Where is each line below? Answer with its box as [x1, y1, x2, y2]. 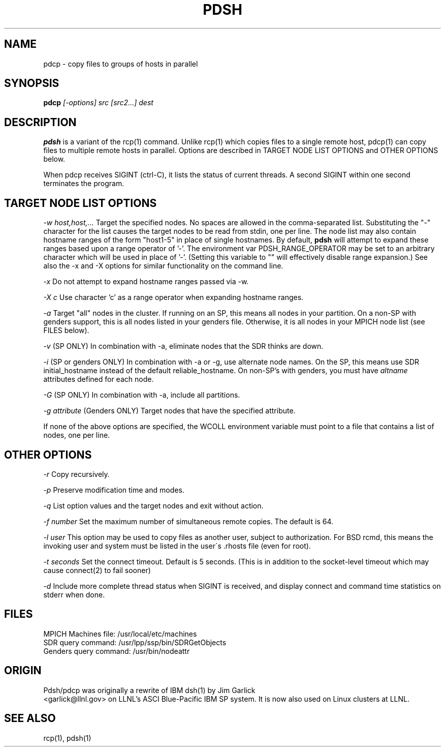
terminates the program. [43, 179, 124, 188]
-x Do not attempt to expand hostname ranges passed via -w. [43, 277, 249, 286]
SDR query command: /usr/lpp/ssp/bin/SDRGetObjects [43, 638, 227, 647]
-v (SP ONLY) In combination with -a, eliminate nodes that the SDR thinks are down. [43, 342, 324, 351]
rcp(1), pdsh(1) [43, 733, 91, 742]
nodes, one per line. [43, 431, 110, 440]
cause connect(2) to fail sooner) [43, 565, 151, 575]
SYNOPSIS [4, 77, 59, 90]
